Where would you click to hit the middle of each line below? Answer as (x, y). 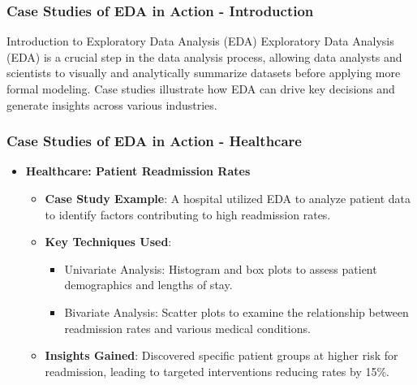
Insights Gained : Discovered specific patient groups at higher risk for (221, 355)
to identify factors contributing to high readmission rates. (188, 214)
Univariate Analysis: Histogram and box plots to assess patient (221, 268)
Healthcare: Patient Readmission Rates (138, 171)
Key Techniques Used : (108, 242)
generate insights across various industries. (112, 104)
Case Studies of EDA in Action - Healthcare (154, 141)
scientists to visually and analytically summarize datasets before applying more (204, 73)
